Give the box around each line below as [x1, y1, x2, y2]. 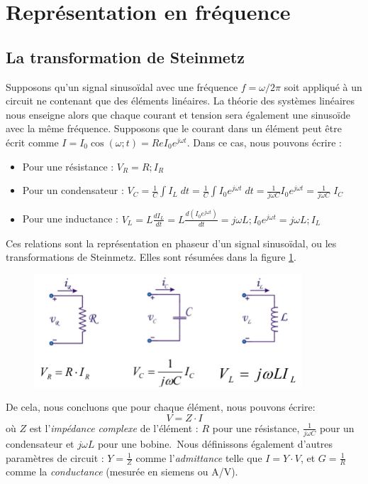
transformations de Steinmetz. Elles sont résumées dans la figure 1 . [6, 249, 296, 264]
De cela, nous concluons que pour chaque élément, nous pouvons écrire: [6, 399, 316, 414]
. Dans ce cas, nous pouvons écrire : [186, 134, 342, 149]
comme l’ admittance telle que [135, 450, 262, 465]
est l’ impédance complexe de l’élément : [29, 420, 199, 435]
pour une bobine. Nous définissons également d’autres [97, 436, 333, 451]
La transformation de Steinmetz [6, 45, 245, 68]
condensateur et [6, 436, 74, 451]
